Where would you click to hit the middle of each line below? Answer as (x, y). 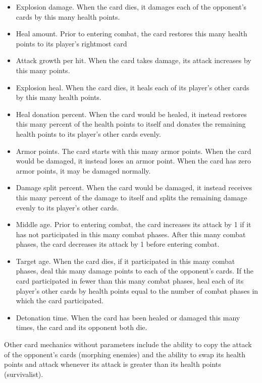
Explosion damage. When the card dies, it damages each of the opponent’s (131, 7)
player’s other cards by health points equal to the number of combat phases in (137, 290)
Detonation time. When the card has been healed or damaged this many (128, 317)
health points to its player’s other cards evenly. (88, 133)
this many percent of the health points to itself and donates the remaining (131, 124)
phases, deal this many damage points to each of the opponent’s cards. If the (135, 271)
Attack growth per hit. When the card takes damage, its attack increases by (134, 60)
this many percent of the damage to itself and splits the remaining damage (132, 197)
